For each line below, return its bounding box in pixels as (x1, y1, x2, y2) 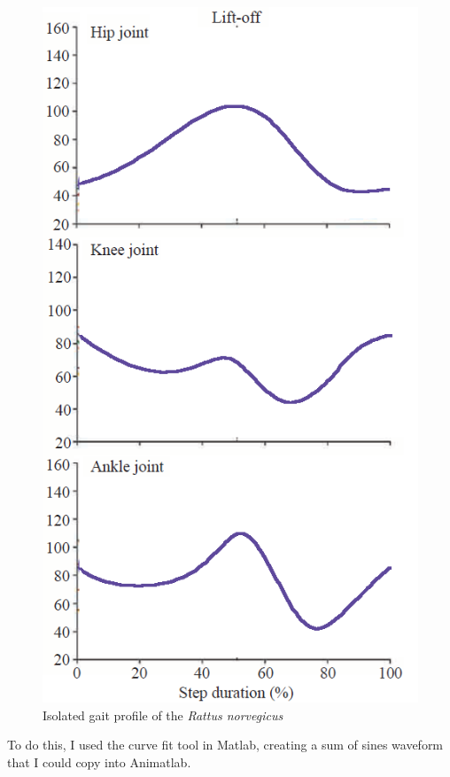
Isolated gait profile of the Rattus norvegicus (43, 705, 283, 724)
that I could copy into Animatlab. (7, 753, 191, 772)
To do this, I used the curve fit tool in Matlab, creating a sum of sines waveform (7, 735, 444, 754)
